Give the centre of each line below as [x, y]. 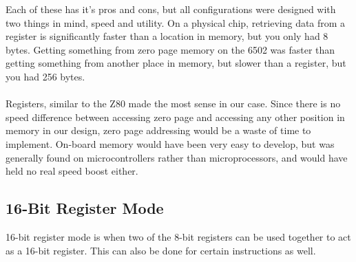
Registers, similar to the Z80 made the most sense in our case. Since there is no [173, 103]
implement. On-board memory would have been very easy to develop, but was [170, 143]
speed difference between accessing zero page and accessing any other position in [175, 117]
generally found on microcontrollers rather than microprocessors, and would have [177, 157]
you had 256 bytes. [45, 76]
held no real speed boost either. [72, 171]
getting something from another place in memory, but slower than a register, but [176, 63]
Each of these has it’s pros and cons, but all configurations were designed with [171, 9]
